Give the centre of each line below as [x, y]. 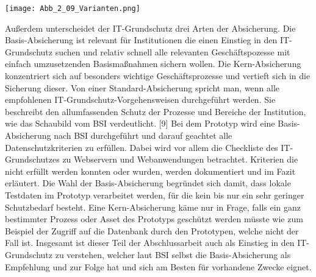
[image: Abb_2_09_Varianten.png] [73, 9]
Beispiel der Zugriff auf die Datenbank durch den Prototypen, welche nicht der [152, 230]
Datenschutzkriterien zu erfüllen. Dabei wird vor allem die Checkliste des [142, 147]
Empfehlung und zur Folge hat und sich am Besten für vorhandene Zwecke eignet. [158, 266]
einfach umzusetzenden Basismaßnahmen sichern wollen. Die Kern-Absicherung [153, 64]
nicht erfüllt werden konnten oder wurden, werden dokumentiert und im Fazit [150, 171]
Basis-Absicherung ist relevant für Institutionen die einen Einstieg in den [141, 40]
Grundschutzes [32, 159]
